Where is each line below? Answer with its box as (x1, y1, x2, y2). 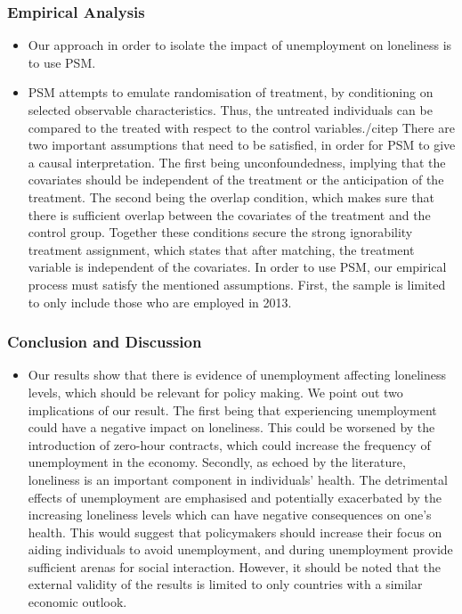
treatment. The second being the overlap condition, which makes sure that (28, 187, 434, 206)
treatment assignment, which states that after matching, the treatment (28, 240, 415, 258)
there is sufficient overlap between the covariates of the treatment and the (28, 205, 431, 224)
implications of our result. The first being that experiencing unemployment (28, 400, 437, 419)
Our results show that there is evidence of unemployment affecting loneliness (28, 365, 446, 384)
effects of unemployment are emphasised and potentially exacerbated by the (28, 487, 442, 506)
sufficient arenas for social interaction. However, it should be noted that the (28, 557, 442, 576)
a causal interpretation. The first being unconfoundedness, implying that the (28, 152, 446, 171)
